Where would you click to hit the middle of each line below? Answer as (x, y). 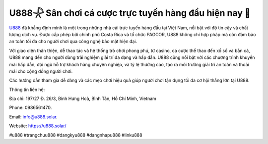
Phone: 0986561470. (31, 108)
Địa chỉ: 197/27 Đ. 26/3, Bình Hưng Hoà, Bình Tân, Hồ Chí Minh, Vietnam (83, 98)
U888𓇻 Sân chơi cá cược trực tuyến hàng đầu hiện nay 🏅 (130, 13)
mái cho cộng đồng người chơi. (41, 71)
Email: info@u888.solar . (33, 117)
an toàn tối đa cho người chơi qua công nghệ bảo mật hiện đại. (73, 42)
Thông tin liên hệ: (27, 90)
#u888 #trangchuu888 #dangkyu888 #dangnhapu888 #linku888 (76, 135)
